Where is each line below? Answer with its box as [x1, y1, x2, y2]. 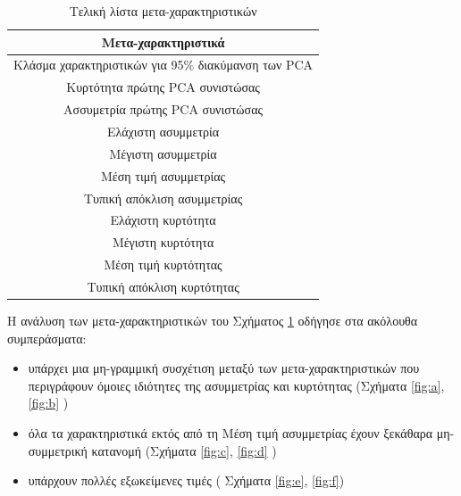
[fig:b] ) [28, 393, 69, 412]
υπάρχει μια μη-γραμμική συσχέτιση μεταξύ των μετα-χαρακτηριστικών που [28, 359, 420, 377]
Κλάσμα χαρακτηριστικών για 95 [13, 55, 184, 74]
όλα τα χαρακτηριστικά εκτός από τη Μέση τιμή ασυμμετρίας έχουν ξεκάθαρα [28, 423, 433, 442]
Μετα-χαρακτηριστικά [101, 32, 225, 51]
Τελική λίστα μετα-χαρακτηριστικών [69, 2, 257, 20]
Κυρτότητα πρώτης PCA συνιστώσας [66, 78, 260, 96]
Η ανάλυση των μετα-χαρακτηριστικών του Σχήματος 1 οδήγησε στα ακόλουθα [7, 310, 418, 329]
